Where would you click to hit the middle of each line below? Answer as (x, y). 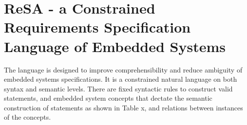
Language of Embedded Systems (115, 46)
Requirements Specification (97, 27)
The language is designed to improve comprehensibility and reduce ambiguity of (123, 69)
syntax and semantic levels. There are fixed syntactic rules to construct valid (118, 88)
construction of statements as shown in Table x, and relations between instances (123, 107)
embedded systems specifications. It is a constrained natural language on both (121, 79)
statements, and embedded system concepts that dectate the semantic (108, 98)
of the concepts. (28, 117)
